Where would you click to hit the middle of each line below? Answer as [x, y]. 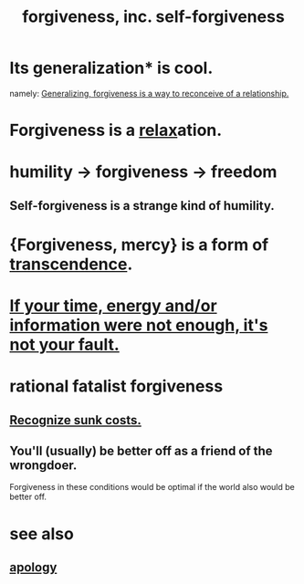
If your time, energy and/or [113, 306]
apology [33, 568]
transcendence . [71, 264]
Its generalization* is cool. [111, 68]
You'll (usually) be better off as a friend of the [141, 451]
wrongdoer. [43, 466]
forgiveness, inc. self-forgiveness [153, 17]
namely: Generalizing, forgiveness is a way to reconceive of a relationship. [149, 93]
